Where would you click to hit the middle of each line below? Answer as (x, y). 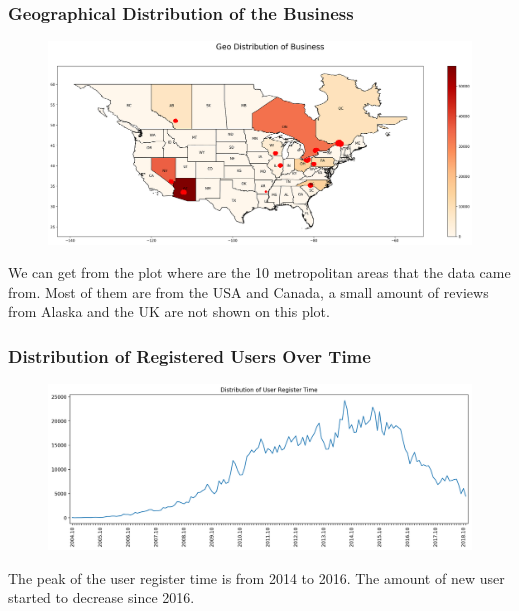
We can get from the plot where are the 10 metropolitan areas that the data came (259, 272)
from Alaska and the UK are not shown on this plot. (169, 311)
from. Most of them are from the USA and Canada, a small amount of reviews (248, 291)
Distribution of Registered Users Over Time (189, 355)
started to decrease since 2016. (101, 597)
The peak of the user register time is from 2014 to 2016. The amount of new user (256, 577)
